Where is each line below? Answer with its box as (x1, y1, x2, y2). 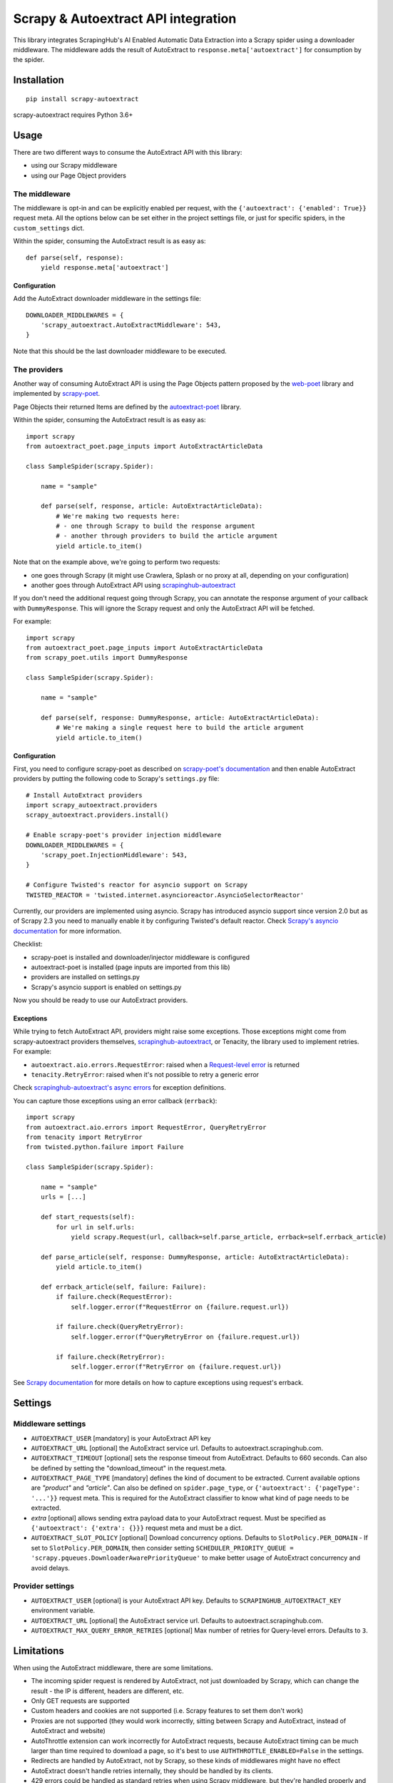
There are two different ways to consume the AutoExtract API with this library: (13, 148, 243, 157)
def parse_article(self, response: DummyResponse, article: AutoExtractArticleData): (40, 1252, 349, 1261)
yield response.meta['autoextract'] (40, 263, 169, 271)
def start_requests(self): (40, 1213, 136, 1221)
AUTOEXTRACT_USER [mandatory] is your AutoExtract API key (31, 1434, 211, 1442)
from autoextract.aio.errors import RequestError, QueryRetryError (26, 1123, 267, 1131)
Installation (13, 74, 64, 86)
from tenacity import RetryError (26, 1133, 143, 1141)
